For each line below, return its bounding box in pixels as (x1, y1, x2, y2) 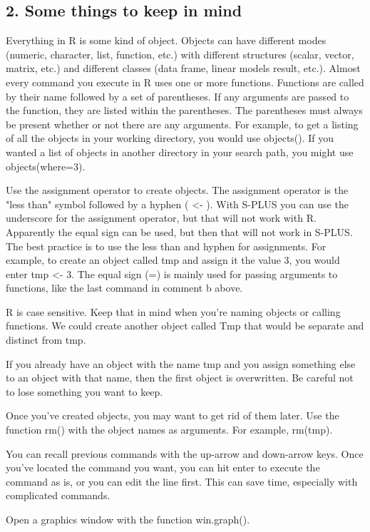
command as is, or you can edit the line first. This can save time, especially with (6, 474, 358, 488)
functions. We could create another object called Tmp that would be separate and (6, 318, 364, 333)
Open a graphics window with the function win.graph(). (6, 512, 250, 527)
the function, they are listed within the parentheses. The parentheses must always (6, 103, 363, 118)
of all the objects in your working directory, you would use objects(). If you (6, 131, 334, 145)
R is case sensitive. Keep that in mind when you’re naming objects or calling (6, 304, 341, 319)
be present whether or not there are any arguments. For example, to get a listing (6, 116, 359, 131)
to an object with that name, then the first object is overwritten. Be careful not (6, 370, 354, 385)
